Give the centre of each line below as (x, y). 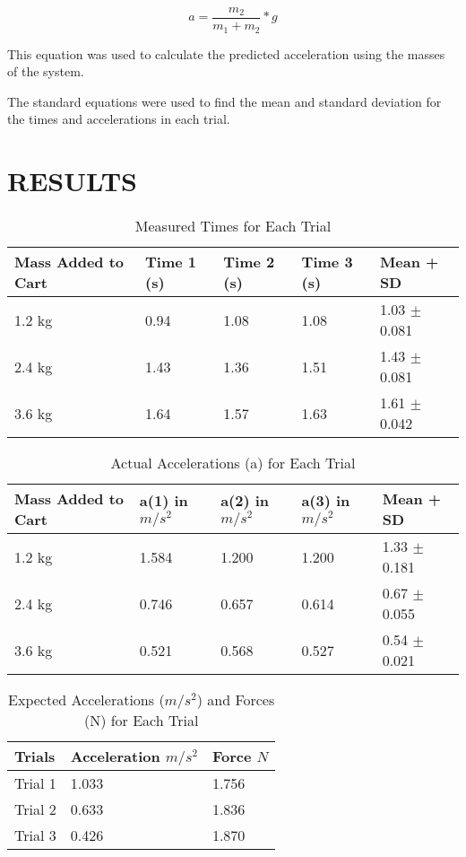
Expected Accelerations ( (86, 700)
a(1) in (164, 501)
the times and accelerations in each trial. (119, 119)
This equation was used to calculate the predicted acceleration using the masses (226, 53)
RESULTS (72, 181)
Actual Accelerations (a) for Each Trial (233, 463)
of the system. (46, 71)
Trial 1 (35, 783)
